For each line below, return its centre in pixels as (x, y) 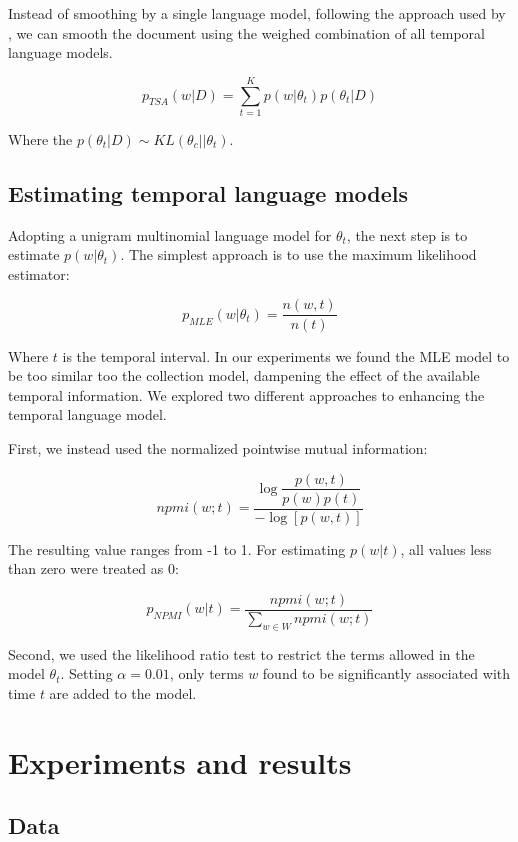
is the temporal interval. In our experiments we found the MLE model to (286, 355)
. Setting (86, 673)
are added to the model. (123, 692)
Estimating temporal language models (208, 192)
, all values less (446, 548)
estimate (34, 254)
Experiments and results (180, 761)
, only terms (206, 673)
